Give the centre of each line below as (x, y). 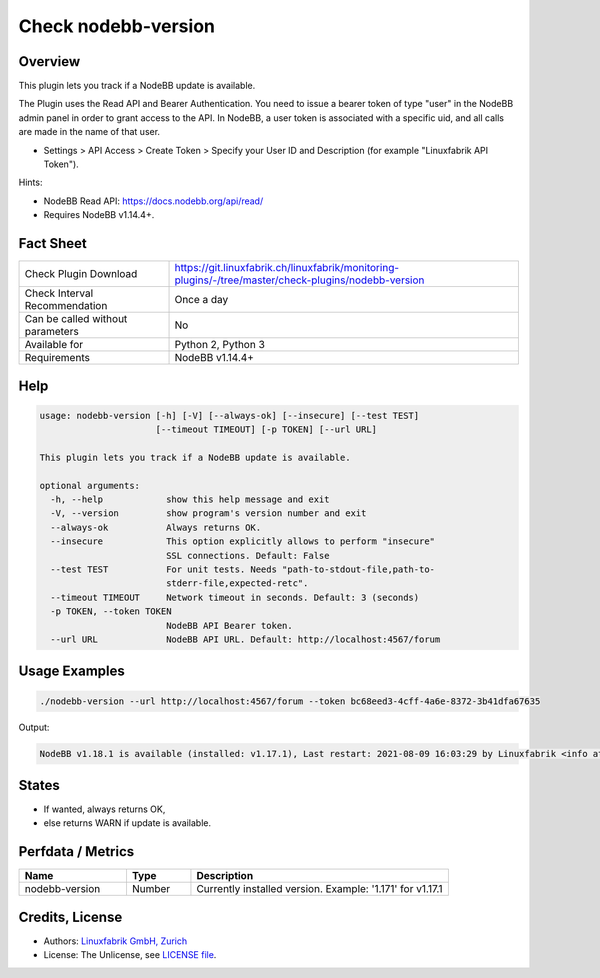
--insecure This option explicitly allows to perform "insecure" (242, 541)
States (39, 785)
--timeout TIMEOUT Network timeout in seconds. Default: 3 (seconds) (235, 597)
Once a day (201, 300)
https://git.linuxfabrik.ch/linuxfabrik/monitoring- (287, 268)
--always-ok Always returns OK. (156, 527)
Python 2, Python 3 (219, 345)
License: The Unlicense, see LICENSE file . (130, 955)
